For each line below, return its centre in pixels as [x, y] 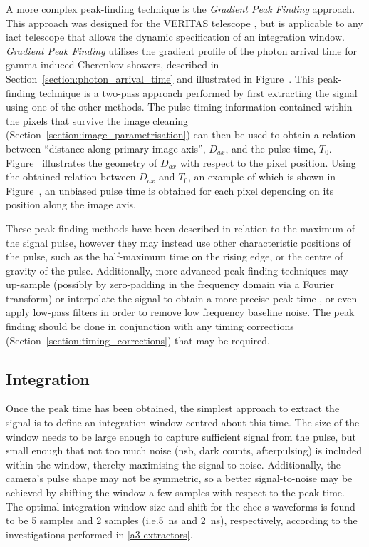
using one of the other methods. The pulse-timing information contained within [179, 107]
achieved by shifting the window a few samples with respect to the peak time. [175, 492]
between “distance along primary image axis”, [106, 148]
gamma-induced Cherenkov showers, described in [113, 65]
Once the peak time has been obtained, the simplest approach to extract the [173, 408]
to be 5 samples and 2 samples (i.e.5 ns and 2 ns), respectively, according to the [182, 520]
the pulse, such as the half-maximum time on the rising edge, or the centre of [175, 256]
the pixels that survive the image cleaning [97, 120]
